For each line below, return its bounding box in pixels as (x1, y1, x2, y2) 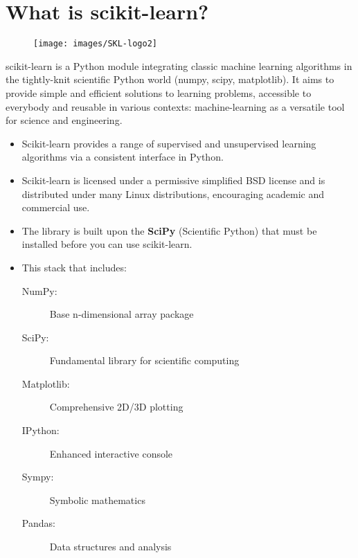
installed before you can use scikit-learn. (21, 237, 193, 251)
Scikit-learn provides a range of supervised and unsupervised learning (21, 136, 316, 150)
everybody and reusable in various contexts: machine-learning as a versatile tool (6, 99, 345, 114)
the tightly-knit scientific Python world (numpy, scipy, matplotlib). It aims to (6, 72, 334, 87)
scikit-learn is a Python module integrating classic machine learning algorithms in (6, 58, 352, 73)
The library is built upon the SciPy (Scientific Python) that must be (21, 223, 317, 237)
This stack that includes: (21, 260, 127, 274)
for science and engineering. (6, 113, 123, 127)
